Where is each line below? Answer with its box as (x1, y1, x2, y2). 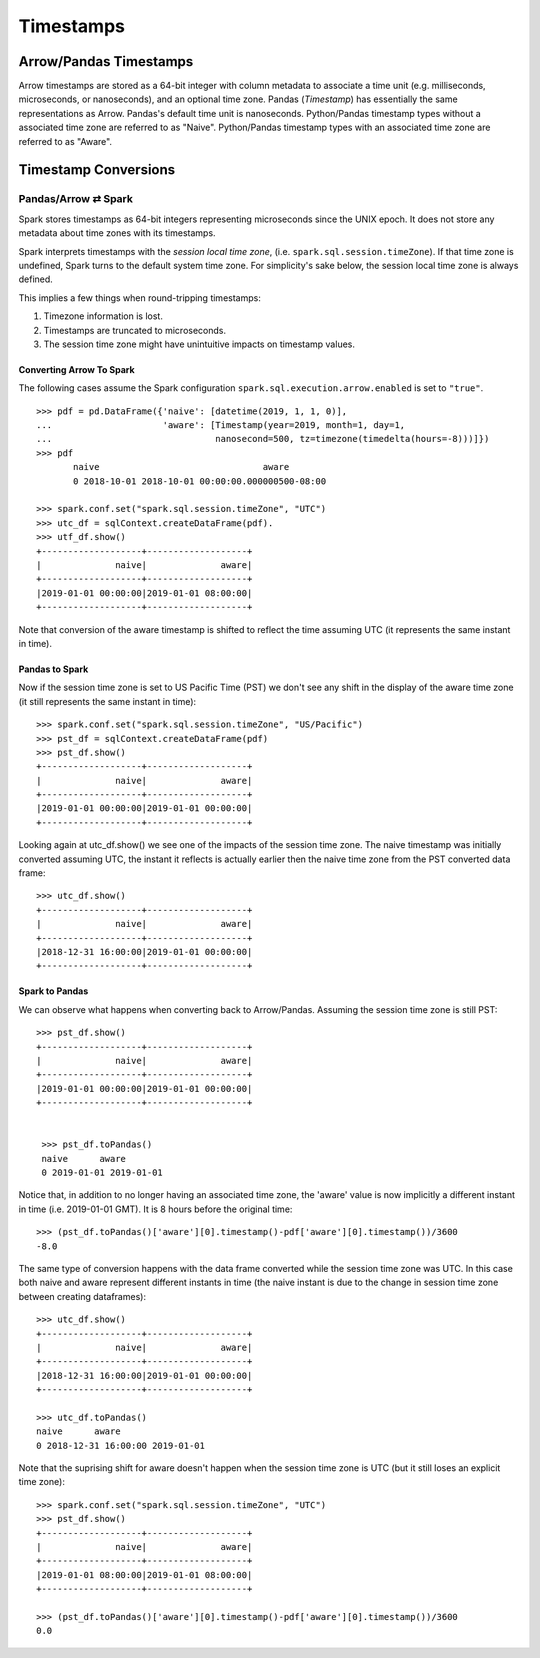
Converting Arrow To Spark (18, 363, 135, 375)
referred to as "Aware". (18, 135, 113, 147)
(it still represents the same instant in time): (18, 695, 197, 707)
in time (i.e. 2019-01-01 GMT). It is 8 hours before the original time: (18, 1203, 293, 1215)
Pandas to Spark (18, 663, 89, 675)
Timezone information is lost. (43, 310, 164, 322)
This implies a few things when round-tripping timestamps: (18, 291, 262, 304)
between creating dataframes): (18, 1290, 147, 1302)
